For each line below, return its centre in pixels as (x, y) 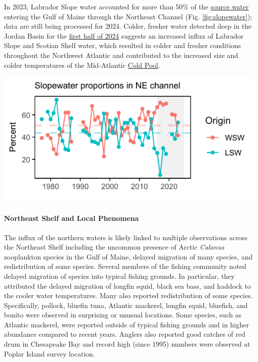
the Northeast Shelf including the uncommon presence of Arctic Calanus (114, 247)
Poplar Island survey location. (50, 353)
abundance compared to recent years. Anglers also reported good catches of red (125, 334)
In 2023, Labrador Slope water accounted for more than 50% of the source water (127, 6)
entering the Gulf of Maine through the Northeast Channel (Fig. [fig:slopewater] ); (128, 16)
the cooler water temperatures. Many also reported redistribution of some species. (129, 295)
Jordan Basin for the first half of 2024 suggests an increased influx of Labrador (124, 35)
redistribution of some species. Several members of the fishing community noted (125, 266)
